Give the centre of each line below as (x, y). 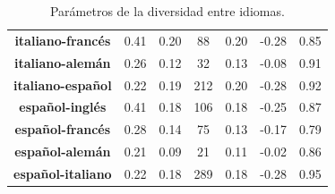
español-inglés (63, 107)
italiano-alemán (63, 62)
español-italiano (63, 173)
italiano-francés (63, 40)
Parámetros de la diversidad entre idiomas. (167, 11)
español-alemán (63, 152)
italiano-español (63, 84)
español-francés (63, 129)
